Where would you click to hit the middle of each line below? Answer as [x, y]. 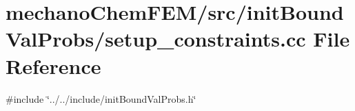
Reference [53, 65]
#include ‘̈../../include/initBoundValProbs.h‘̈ [101, 98]
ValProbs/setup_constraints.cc [156, 39]
